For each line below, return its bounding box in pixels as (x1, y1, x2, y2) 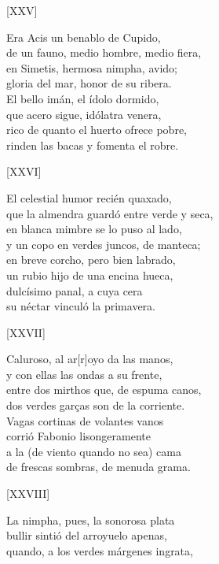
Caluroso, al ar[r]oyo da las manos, (6, 351, 173, 367)
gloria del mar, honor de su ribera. (6, 75, 172, 91)
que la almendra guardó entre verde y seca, (6, 205, 214, 221)
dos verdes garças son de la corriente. (6, 397, 185, 414)
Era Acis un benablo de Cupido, (6, 28, 161, 45)
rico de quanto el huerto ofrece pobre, (6, 121, 187, 138)
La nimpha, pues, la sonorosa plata (6, 511, 175, 528)
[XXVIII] (6, 485, 50, 502)
